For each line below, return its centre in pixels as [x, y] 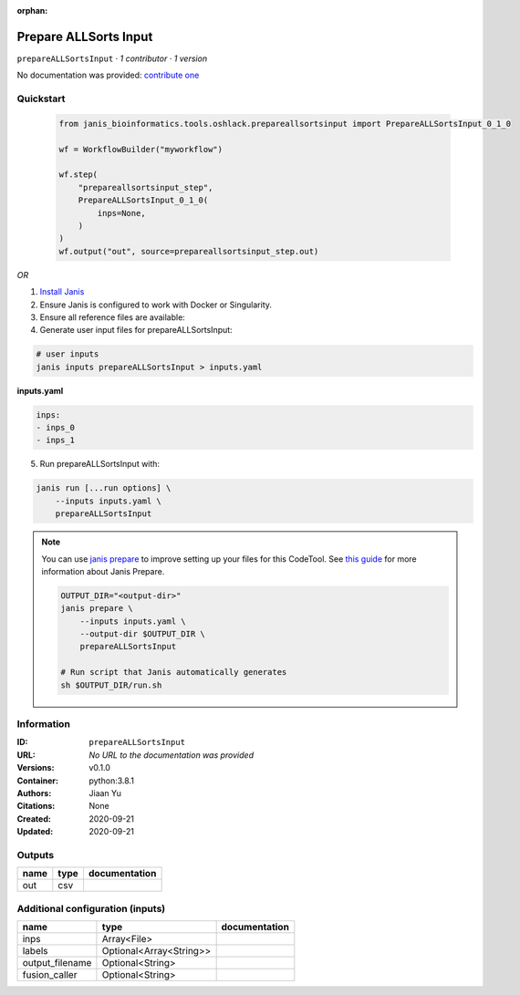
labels [36, 951]
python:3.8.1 [111, 781]
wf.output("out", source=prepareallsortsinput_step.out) [189, 251]
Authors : [34, 793]
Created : [34, 819]
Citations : [36, 806]
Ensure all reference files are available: [113, 317]
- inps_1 [56, 440]
